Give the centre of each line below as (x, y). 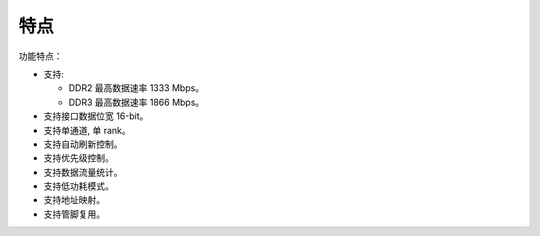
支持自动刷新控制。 (83, 144)
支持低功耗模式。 (78, 186)
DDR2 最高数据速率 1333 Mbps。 (136, 88)
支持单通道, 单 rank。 (87, 130)
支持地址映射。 (74, 200)
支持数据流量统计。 (83, 172)
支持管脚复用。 (74, 214)
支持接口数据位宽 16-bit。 (96, 116)
